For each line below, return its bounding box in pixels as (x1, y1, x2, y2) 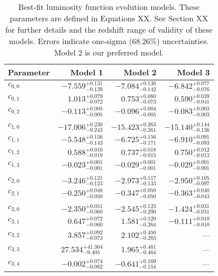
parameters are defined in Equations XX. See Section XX (9, 12, 208, 24)
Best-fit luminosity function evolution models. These (18, 1, 200, 12)
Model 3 (177, 66, 210, 78)
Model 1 (70, 66, 103, 78)
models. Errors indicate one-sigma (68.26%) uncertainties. (9, 35, 209, 47)
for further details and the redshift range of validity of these (5, 24, 213, 35)
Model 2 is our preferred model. (54, 47, 164, 58)
